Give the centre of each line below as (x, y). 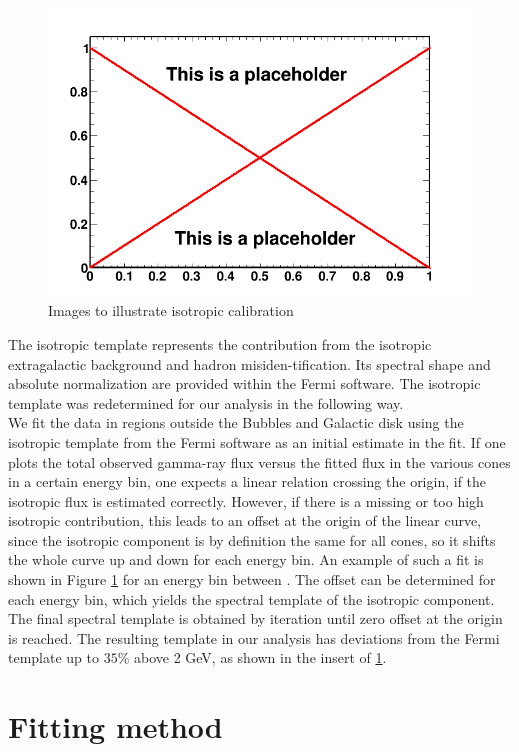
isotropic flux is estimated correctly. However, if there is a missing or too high (246, 500)
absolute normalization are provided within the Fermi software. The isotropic (244, 383)
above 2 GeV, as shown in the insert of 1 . (260, 657)
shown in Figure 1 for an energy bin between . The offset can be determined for (252, 579)
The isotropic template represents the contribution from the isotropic (220, 343)
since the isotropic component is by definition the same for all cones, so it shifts (252, 539)
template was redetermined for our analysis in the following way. (206, 402)
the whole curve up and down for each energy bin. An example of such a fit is (246, 559)
